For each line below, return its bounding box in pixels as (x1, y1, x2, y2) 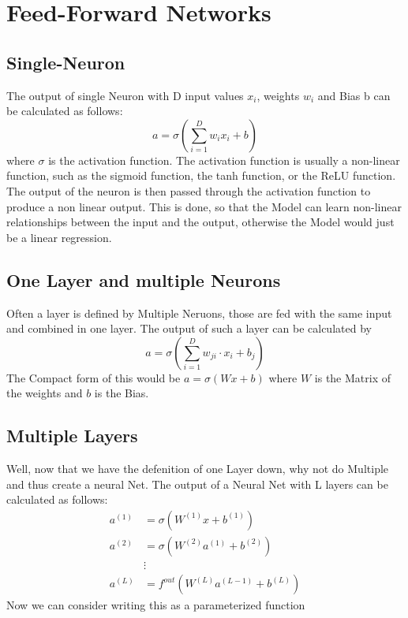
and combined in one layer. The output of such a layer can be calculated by (6, 320, 372, 337)
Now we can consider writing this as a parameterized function (6, 597, 305, 613)
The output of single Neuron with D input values (6, 87, 244, 103)
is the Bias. (94, 385, 149, 401)
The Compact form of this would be (6, 369, 181, 385)
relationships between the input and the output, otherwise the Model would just (6, 214, 395, 230)
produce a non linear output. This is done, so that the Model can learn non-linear (6, 198, 402, 214)
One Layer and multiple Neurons (6, 267, 281, 292)
